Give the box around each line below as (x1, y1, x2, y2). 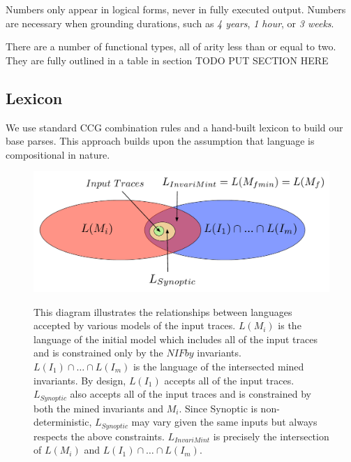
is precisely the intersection (213, 428, 329, 443)
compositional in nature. (6, 147, 110, 161)
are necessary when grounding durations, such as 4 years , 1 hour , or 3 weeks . (6, 15, 334, 30)
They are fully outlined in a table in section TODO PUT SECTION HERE (6, 52, 329, 67)
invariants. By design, (33, 373, 126, 387)
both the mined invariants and (33, 400, 164, 415)
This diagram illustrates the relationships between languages (33, 304, 292, 319)
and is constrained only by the (33, 345, 163, 360)
